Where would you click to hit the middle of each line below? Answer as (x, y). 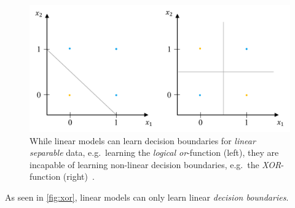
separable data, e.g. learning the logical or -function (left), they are (154, 152)
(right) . (79, 176)
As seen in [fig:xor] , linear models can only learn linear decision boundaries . (147, 197)
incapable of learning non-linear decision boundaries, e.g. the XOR (155, 164)
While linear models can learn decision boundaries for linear (143, 140)
